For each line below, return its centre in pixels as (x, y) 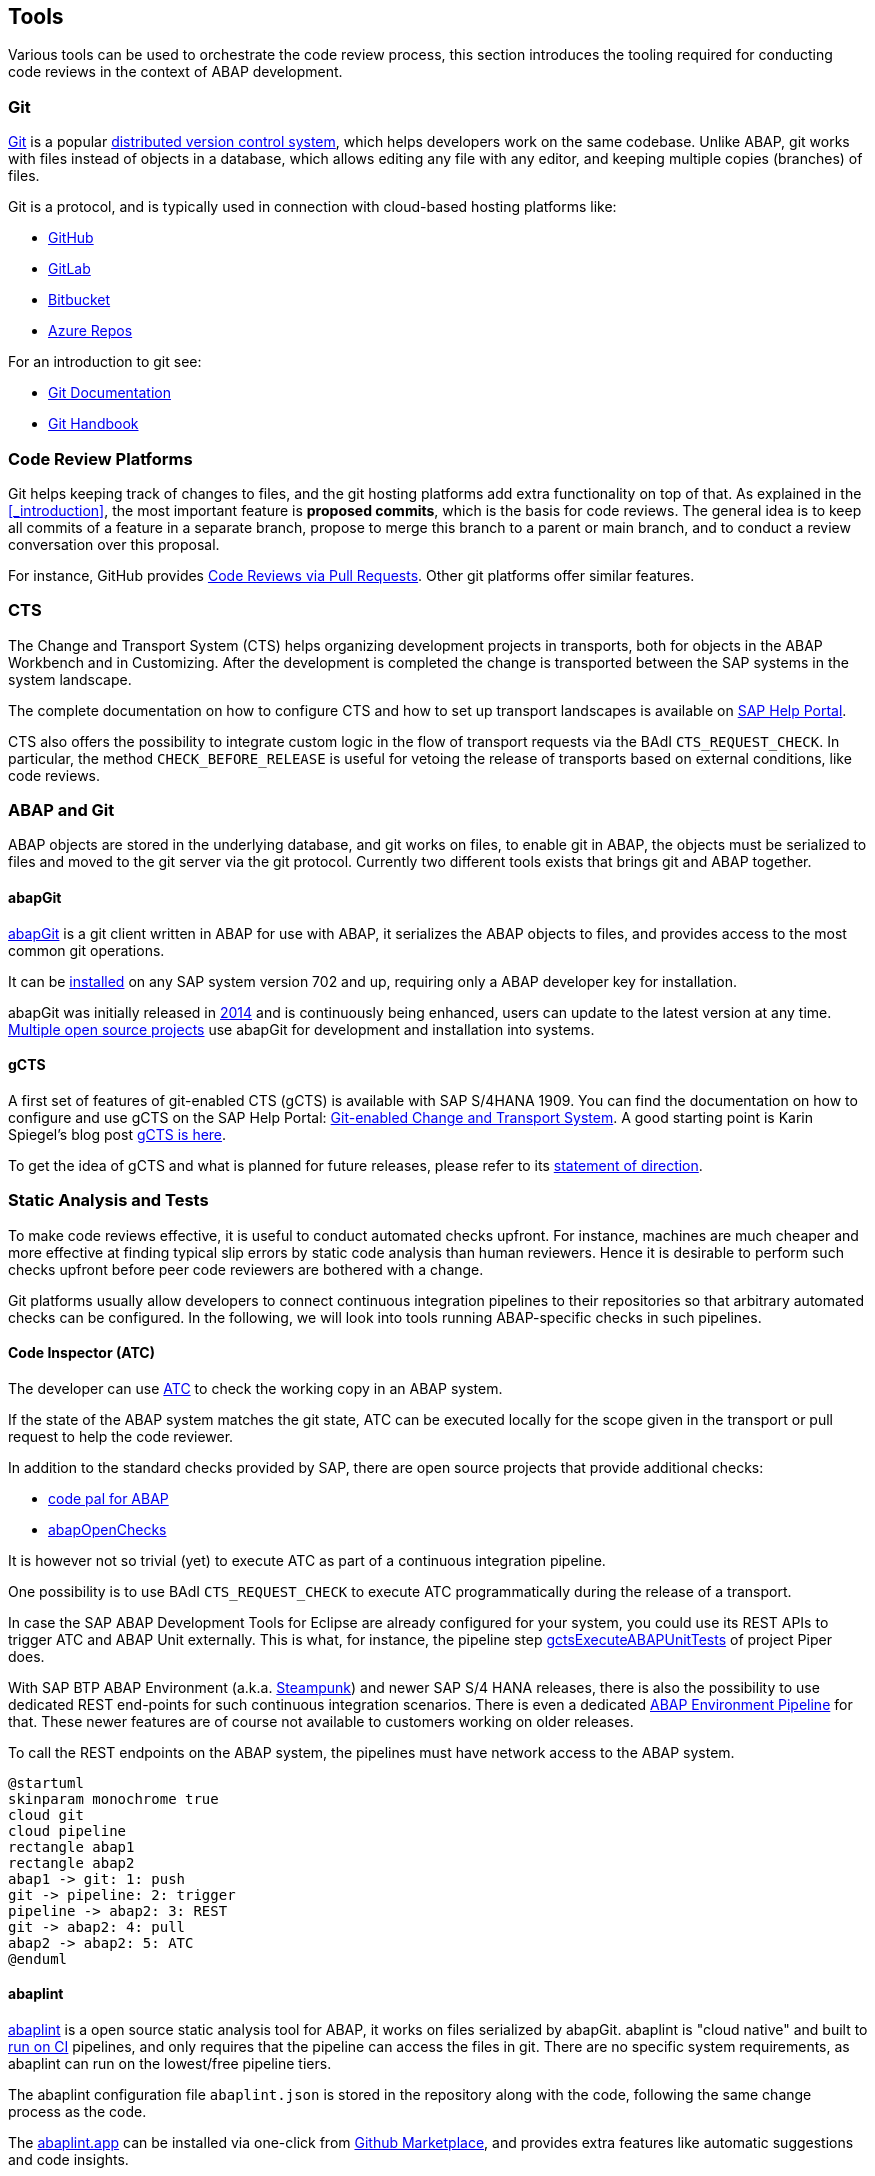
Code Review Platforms (100, 458)
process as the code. (77, 2112)
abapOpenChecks (107, 1529)
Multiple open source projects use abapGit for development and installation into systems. (301, 1029)
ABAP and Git (61, 810)
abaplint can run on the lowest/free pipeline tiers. (170, 2064)
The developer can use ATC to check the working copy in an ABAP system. (255, 1388)
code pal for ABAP (108, 1498)
